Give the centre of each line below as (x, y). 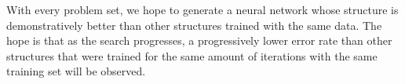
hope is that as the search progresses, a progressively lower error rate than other (199, 40)
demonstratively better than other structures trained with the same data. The (194, 25)
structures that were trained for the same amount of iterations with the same (192, 55)
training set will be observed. (76, 71)
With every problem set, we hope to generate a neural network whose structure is (202, 9)
